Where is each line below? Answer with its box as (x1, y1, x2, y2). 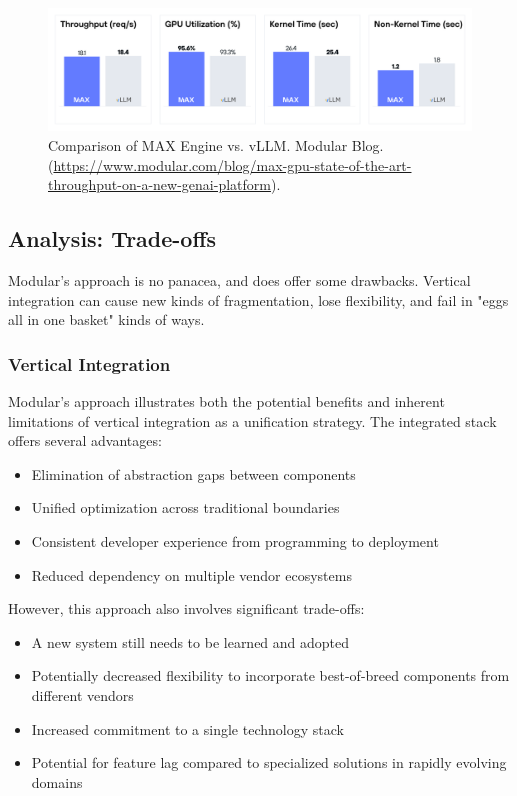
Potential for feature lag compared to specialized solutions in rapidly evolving (31, 752, 507, 773)
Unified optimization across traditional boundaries (31, 497, 340, 518)
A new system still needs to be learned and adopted (31, 631, 350, 652)
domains (31, 771, 83, 792)
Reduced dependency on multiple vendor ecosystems (31, 564, 352, 585)
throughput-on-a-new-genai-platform (48, 174, 271, 195)
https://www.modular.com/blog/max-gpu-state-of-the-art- (53, 154, 412, 175)
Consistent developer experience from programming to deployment (31, 530, 439, 551)
